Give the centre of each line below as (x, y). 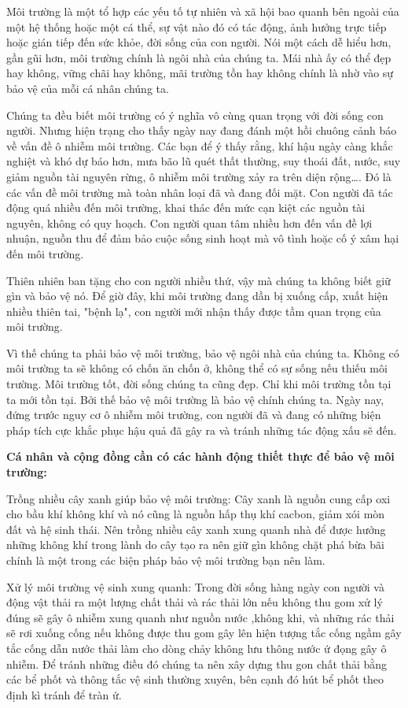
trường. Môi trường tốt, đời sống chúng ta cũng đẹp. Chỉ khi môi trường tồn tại (199, 384)
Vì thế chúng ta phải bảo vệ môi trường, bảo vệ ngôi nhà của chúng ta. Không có (203, 352)
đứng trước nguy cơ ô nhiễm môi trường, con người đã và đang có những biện (194, 415)
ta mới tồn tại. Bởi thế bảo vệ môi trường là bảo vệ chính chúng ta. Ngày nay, (195, 399)
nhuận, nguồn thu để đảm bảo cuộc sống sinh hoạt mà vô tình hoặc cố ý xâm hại (203, 238)
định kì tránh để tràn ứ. (64, 694)
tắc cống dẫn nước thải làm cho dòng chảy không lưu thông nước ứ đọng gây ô (197, 648)
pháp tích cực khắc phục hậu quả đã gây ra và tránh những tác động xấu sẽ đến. (202, 430)
